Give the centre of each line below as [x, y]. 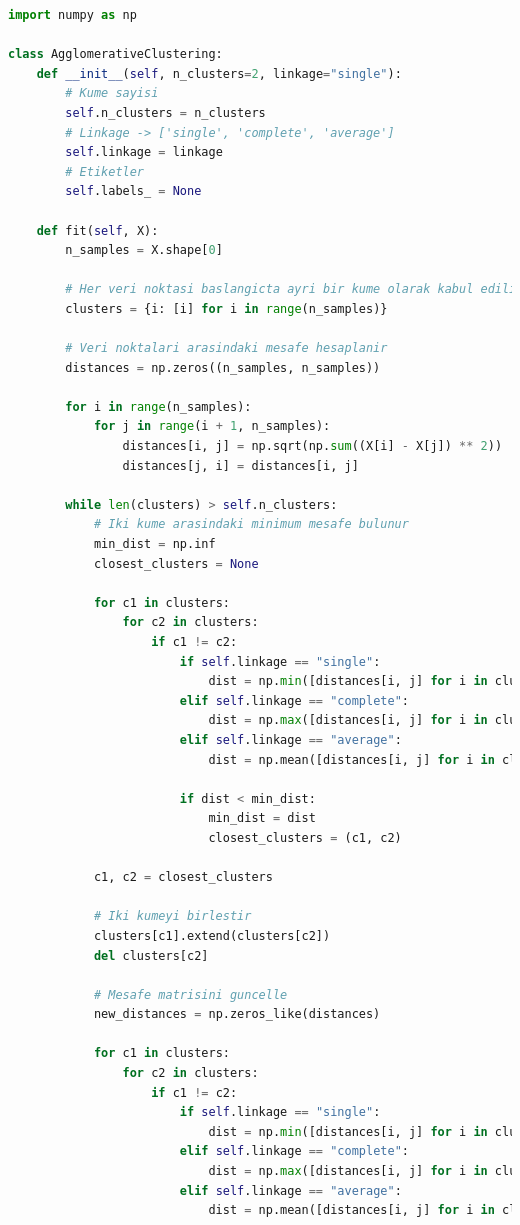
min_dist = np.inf [154, 544]
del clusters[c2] [151, 955]
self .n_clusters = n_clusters [165, 112]
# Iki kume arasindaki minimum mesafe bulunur [251, 524]
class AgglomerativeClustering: [115, 54]
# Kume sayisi [112, 93]
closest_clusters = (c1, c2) [305, 837]
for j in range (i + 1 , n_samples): [212, 426]
